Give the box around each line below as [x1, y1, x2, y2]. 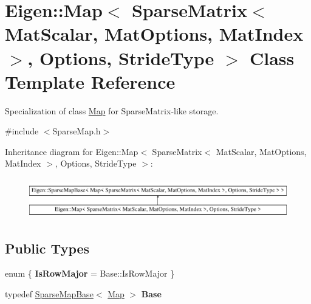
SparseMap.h [52, 125, 101, 137]
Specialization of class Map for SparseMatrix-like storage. [5, 104, 219, 117]
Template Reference [5, 69, 176, 94]
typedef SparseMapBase [5, 288, 94, 300]
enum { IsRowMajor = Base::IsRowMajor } [5, 267, 175, 280]
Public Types [5, 238, 90, 257]
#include [5, 125, 39, 137]
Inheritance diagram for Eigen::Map [5, 145, 138, 157]
